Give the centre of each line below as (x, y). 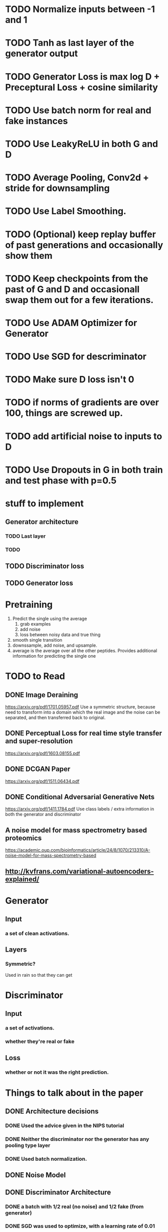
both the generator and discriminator (43, 814)
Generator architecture (42, 522)
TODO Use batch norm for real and (78, 110)
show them (29, 255)
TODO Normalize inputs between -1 (80, 9)
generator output (42, 54)
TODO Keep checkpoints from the (77, 279)
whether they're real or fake (40, 1042)
